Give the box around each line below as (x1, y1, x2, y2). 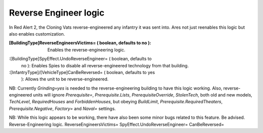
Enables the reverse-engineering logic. (47, 47, 126, 53)
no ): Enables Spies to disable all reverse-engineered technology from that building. (21, 62, 189, 68)
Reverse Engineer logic (9, 7, 105, 18)
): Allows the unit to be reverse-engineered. (21, 76, 109, 82)
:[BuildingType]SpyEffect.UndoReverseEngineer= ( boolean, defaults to (9, 56, 152, 62)
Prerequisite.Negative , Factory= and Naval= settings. (9, 105, 116, 112)
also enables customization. (9, 31, 65, 37)
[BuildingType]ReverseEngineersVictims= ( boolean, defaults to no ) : (9, 40, 151, 46)
